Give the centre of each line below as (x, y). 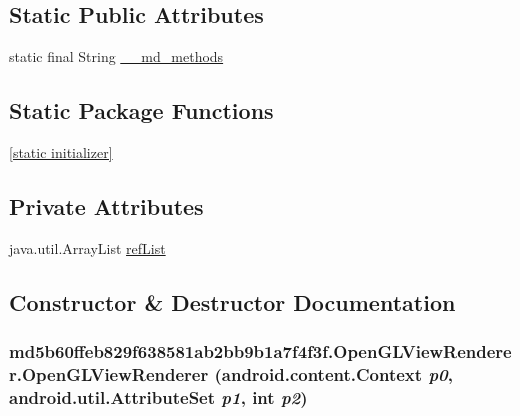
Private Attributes (106, 205)
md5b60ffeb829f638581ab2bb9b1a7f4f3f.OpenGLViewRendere (260, 351)
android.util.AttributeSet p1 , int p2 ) (158, 396)
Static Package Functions (141, 110)
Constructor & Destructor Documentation (232, 301)
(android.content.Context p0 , (333, 374)
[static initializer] (61, 152)
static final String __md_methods (116, 56)
